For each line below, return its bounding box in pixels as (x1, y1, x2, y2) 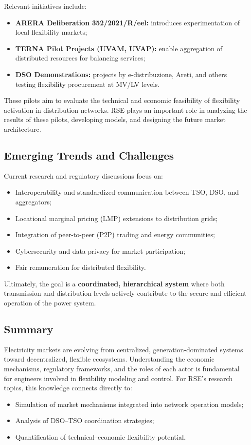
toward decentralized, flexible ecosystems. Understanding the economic (4, 354, 215, 364)
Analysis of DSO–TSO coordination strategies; (15, 415, 154, 425)
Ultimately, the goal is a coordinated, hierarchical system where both (4, 278, 225, 288)
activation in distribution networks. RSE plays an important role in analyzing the (4, 104, 247, 115)
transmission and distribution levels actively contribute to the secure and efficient (4, 288, 247, 298)
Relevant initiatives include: (4, 1, 87, 11)
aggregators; (15, 196, 52, 206)
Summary (4, 322, 54, 337)
